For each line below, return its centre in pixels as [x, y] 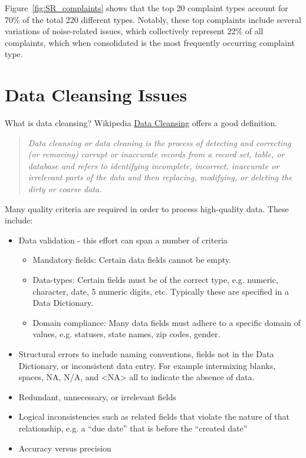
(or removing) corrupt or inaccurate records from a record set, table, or [156, 154]
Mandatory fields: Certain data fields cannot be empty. [132, 260]
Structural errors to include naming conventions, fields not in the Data [146, 354]
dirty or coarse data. [65, 189]
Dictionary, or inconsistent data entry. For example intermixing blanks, [147, 365]
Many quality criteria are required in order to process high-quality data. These [147, 208]
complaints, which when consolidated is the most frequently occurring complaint [150, 42]
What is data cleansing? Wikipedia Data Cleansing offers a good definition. [141, 123]
